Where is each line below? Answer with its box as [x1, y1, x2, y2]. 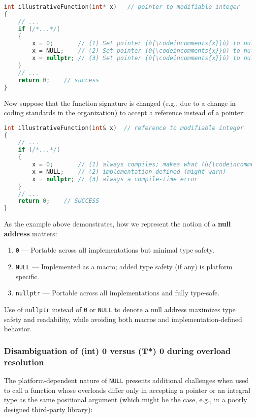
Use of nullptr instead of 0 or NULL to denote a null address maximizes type [4, 304, 236, 314]
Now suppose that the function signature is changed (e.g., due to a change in [4, 97, 236, 108]
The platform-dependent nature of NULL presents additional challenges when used [4, 375, 249, 385]
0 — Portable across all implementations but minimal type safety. [15, 245, 215, 255]
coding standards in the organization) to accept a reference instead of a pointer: [4, 107, 245, 118]
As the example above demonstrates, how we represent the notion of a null [4, 219, 231, 229]
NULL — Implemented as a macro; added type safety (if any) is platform [15, 261, 233, 272]
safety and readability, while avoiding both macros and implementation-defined [4, 314, 242, 324]
